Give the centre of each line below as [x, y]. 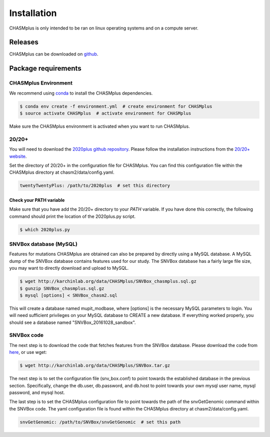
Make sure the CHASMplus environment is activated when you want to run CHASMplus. [99, 126]
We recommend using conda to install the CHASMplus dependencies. [81, 93]
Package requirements [45, 68]
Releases [24, 42]
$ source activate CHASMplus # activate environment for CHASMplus [105, 113]
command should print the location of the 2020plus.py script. [72, 216]
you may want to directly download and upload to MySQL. [69, 268]
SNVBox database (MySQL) [43, 244]
